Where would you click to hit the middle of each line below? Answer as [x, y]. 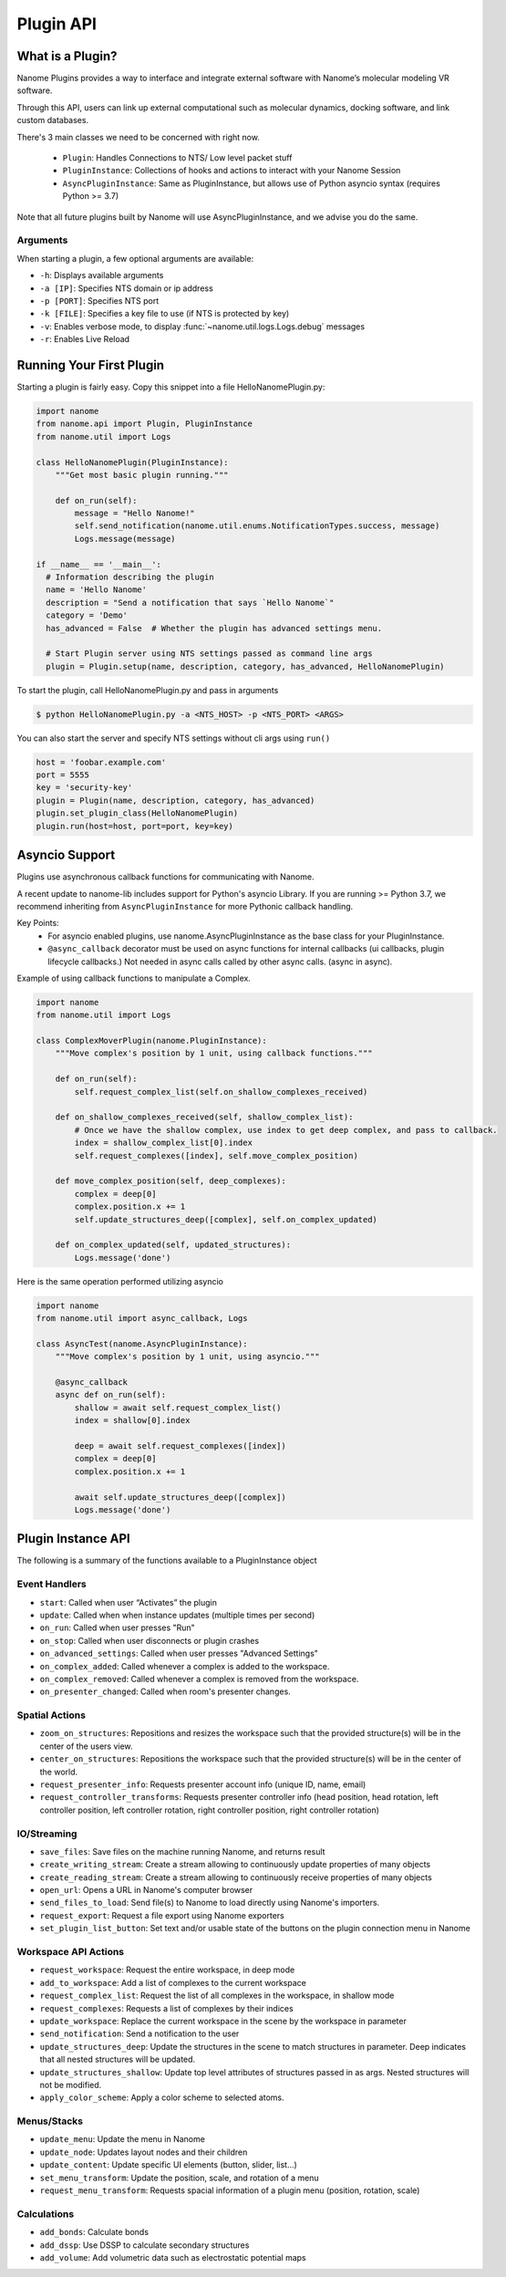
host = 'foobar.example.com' [101, 762]
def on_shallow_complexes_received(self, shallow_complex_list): [204, 1117]
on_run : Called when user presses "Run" [117, 1627]
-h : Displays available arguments [102, 276]
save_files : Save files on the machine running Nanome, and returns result [182, 1851]
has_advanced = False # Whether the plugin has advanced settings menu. [214, 628]
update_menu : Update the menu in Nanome [122, 2139]
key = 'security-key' [84, 788]
